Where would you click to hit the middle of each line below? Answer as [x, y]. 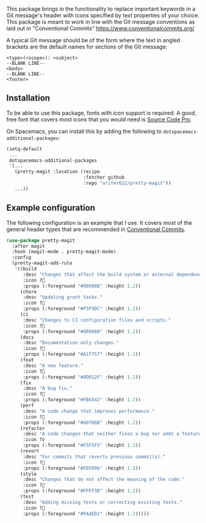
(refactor [32, 428]
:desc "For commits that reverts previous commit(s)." [94, 457]
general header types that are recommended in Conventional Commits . [96, 229]
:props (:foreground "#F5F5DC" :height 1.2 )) [82, 309]
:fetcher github [104, 178]
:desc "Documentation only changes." [71, 343]
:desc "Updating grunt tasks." [63, 297]
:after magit [29, 246]
